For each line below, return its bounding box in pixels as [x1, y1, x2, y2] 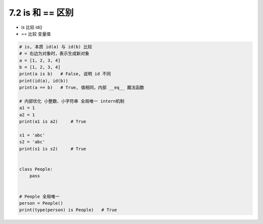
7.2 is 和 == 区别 [9, 7, 74, 18]
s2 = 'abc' [19, 139, 45, 145]
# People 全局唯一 [19, 193, 60, 199]
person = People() [19, 200, 63, 206]
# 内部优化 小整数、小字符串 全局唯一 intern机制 [19, 99, 125, 104]
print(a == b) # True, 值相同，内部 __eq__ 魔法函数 [19, 85, 145, 90]
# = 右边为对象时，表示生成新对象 [19, 51, 90, 56]
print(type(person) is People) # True [19, 207, 117, 213]
